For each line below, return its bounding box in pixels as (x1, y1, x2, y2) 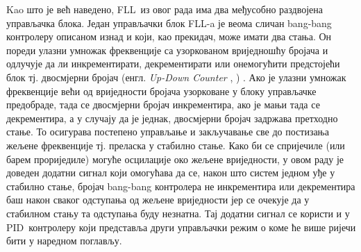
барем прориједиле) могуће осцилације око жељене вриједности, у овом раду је (6, 151, 344, 166)
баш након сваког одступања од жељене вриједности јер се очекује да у (6, 192, 310, 207)
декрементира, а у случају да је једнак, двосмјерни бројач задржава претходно (6, 110, 338, 125)
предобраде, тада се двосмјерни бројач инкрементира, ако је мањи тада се (6, 97, 320, 112)
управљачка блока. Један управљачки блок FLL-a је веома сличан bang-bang (6, 15, 332, 30)
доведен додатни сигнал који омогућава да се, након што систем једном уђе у (6, 165, 335, 180)
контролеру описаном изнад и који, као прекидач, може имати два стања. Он (6, 29, 332, 44)
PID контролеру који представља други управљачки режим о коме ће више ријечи (6, 219, 356, 234)
